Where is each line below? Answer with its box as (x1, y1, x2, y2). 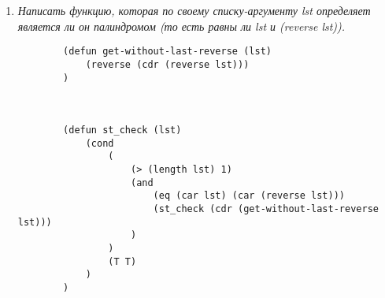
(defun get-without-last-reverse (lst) (63, 46, 272, 58)
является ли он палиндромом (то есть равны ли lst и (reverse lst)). (17, 17, 346, 34)
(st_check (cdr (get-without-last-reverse (153, 203, 379, 215)
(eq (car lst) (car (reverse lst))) (153, 190, 346, 202)
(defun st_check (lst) (63, 125, 182, 136)
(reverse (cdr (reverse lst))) (85, 58, 250, 70)
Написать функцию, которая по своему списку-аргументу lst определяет (17, 2, 371, 18)
